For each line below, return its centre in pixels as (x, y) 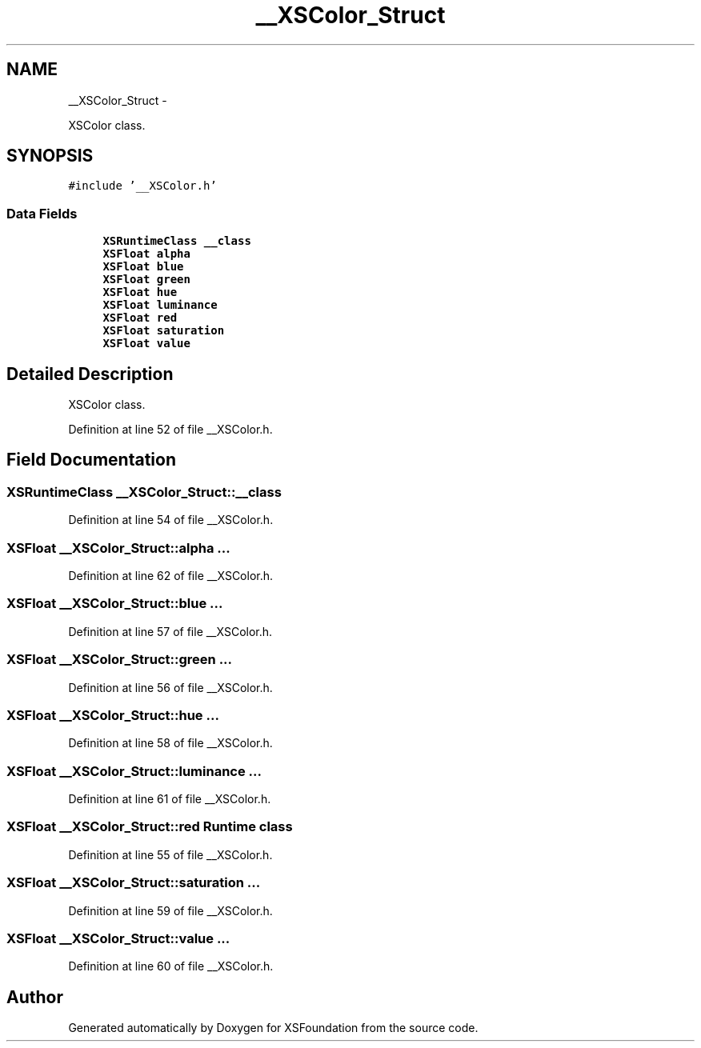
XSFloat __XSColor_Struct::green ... (120, 660)
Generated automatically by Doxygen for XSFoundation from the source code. (273, 1028)
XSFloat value (146, 344)
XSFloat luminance (160, 305)
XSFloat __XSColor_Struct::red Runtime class (150, 827)
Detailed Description (90, 374)
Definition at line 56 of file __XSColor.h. (170, 687)
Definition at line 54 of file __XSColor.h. (171, 520)
